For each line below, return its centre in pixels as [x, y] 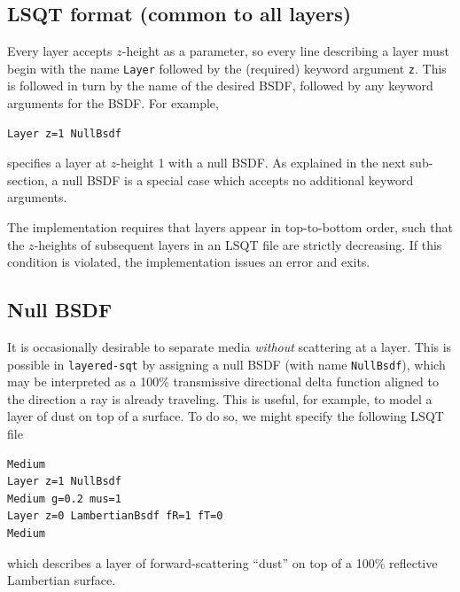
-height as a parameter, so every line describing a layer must [285, 51]
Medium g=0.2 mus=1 [64, 499]
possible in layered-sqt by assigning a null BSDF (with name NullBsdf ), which [226, 364]
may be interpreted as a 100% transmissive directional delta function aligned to [223, 382]
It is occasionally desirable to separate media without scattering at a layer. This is [230, 347]
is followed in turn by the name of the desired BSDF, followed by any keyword [220, 86]
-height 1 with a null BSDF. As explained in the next [261, 163]
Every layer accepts [60, 51]
